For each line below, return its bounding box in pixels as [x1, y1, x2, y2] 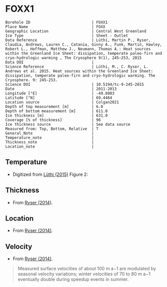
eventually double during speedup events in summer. [17, 276, 129, 282]
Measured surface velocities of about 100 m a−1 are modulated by [17, 266, 156, 272]
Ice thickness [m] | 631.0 [5, 113, 108, 118]
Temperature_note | [5, 135, 94, 140]
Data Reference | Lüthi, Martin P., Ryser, [5, 38, 151, 43]
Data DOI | [5, 59, 94, 65]
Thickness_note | [5, 139, 94, 145]
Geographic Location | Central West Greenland [5, 28, 146, 33]
